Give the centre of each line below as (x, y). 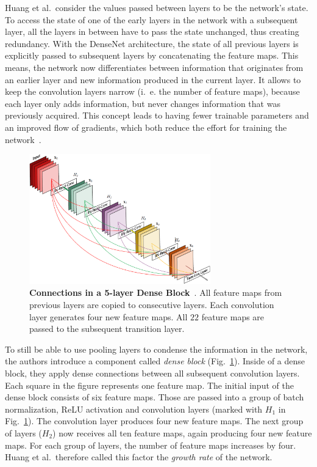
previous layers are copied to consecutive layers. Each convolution (152, 305)
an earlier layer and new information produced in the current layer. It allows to (153, 79)
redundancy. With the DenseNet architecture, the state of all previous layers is (152, 43)
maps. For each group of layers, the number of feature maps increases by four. (151, 445)
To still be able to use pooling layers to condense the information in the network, (156, 349)
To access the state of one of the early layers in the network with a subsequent (151, 19)
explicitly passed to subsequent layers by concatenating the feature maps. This (152, 55)
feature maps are (233, 316)
